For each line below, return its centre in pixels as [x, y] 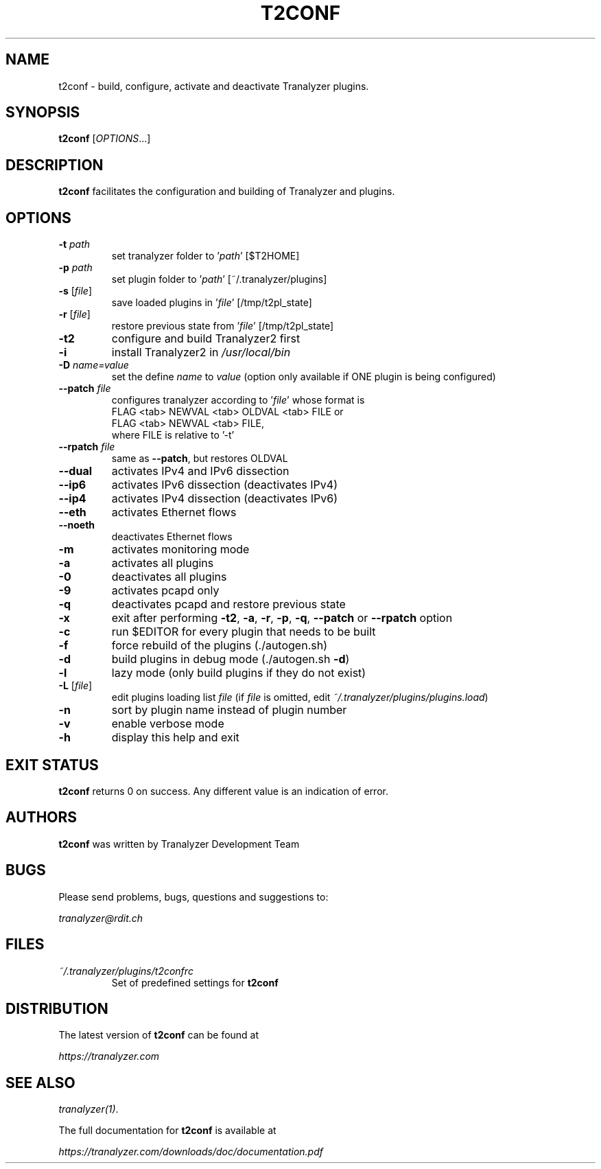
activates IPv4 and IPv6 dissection [200, 471]
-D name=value [94, 365]
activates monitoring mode [180, 549]
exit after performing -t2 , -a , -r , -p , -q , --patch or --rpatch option [282, 618]
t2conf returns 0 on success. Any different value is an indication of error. [223, 791]
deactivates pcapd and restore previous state [228, 604]
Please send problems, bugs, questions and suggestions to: [193, 896]
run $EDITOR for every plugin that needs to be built [244, 632]
